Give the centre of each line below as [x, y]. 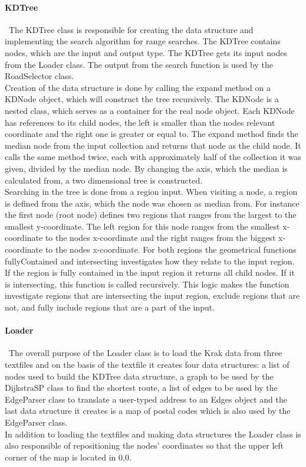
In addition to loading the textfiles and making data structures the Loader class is [153, 434]
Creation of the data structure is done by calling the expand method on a [138, 87]
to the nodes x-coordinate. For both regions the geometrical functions [171, 249]
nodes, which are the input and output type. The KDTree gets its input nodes [146, 52]
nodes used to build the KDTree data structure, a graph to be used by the [139, 376]
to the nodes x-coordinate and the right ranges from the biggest [160, 238]
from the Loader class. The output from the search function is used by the [139, 64]
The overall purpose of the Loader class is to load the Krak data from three [145, 353]
